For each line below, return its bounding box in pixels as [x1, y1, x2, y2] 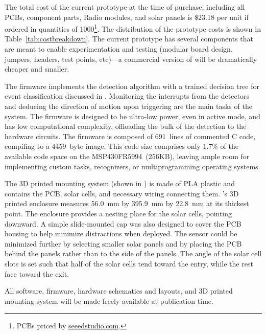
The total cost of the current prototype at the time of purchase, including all [5, 2, 245, 12]
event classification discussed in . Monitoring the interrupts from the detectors [5, 91, 250, 101]
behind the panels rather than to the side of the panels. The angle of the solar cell [5, 248, 262, 259]
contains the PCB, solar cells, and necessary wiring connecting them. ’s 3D [5, 188, 239, 198]
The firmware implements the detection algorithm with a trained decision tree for [5, 80, 259, 91]
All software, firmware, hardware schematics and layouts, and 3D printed [5, 285, 233, 296]
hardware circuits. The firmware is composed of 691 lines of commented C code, [5, 130, 256, 141]
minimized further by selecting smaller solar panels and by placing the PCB [5, 238, 242, 249]
